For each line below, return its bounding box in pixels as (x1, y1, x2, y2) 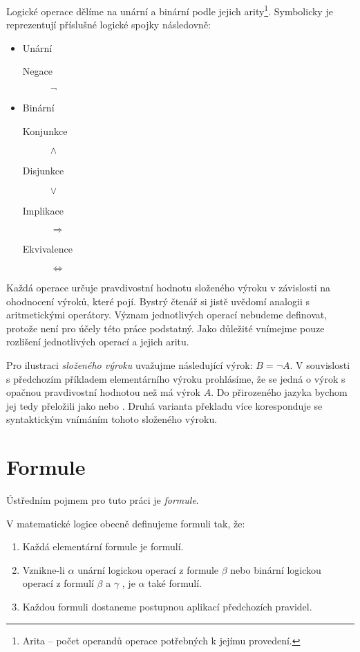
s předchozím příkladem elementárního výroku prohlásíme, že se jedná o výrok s (6, 371, 345, 386)
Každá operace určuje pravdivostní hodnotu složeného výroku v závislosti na (6, 280, 331, 294)
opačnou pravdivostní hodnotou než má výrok (6, 385, 200, 399)
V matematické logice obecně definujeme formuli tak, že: (6, 516, 245, 530)
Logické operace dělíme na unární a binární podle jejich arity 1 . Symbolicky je (6, 2, 333, 18)
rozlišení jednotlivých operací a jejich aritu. (6, 334, 189, 349)
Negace (22, 64, 53, 78)
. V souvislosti (290, 357, 350, 372)
